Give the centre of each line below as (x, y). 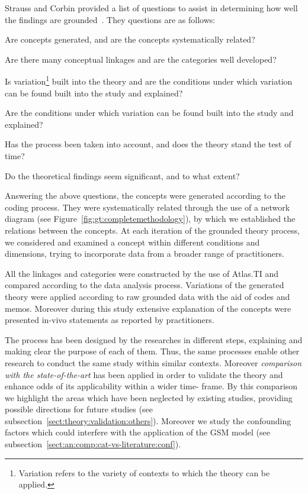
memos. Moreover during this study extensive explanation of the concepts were (148, 308)
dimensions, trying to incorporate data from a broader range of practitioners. (145, 254)
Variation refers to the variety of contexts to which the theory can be (144, 472)
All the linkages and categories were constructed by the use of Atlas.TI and (142, 273)
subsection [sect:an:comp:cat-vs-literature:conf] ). (93, 444)
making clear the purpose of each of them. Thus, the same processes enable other (152, 351)
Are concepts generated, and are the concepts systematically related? (130, 39)
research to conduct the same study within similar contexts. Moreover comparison (153, 362)
